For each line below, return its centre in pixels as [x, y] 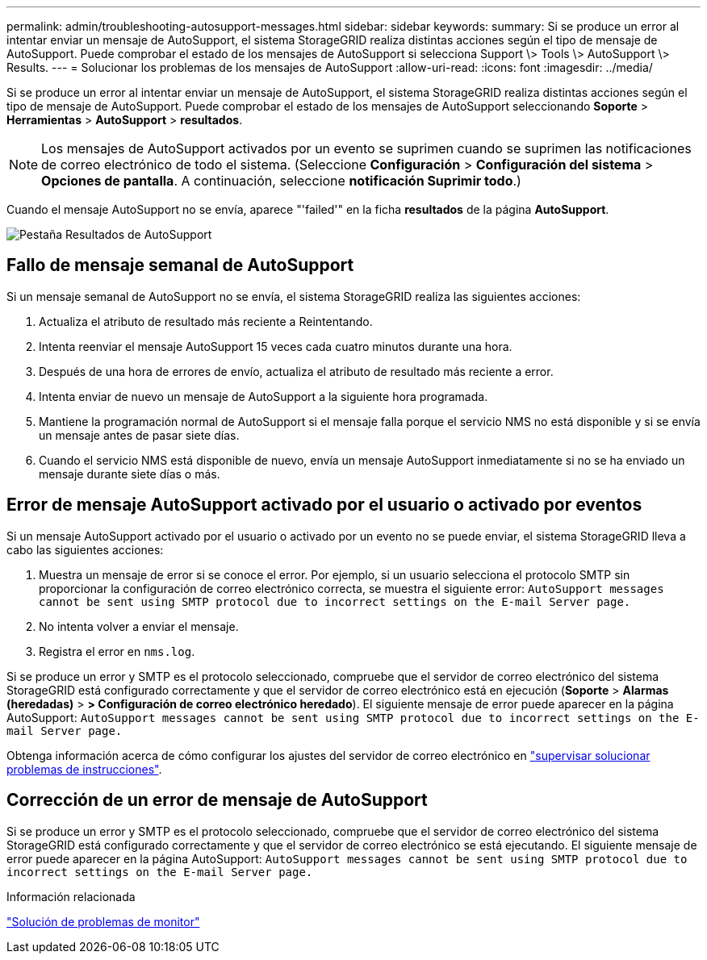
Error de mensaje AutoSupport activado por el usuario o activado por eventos [324, 505]
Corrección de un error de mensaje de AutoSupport [217, 800]
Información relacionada [71, 896]
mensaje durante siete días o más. [130, 474]
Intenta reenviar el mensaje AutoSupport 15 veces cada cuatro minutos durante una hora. [276, 346]
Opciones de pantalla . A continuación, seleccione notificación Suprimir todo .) [281, 181]
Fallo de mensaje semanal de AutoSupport [180, 265]
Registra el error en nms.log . [117, 651]
